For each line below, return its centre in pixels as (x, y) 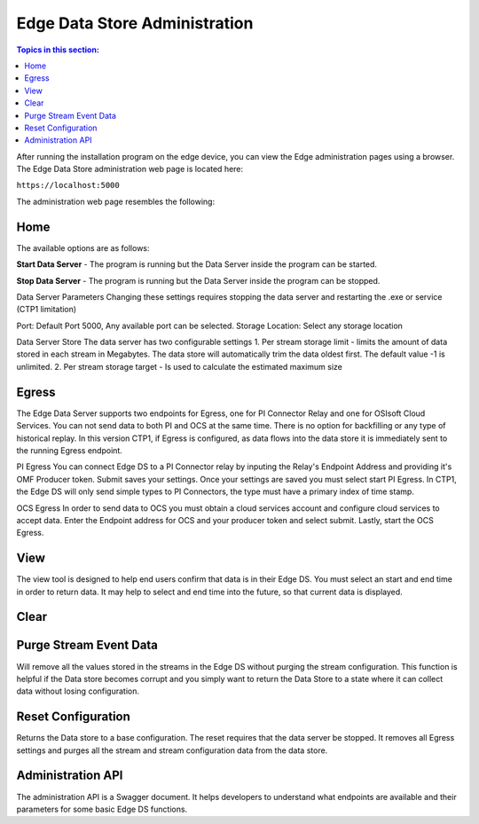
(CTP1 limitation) (47, 310)
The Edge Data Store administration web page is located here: (130, 169)
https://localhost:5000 (68, 185)
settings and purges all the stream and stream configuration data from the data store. (172, 750)
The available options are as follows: (83, 247)
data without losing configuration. (78, 691)
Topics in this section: (58, 50)
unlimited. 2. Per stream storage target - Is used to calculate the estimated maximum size (180, 366)
